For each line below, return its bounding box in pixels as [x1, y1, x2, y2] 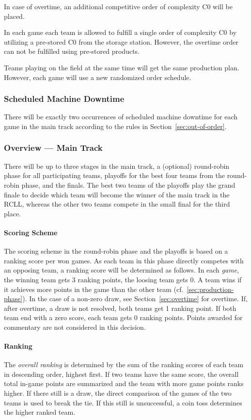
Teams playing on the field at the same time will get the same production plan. [4, 62, 239, 72]
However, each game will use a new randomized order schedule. [4, 72, 191, 82]
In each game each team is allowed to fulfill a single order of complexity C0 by [4, 27, 237, 37]
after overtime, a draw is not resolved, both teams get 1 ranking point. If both [4, 303, 236, 313]
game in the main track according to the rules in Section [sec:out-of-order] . [4, 121, 227, 131]
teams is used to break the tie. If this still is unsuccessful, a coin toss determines [4, 397, 242, 407]
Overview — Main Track [4, 142, 103, 154]
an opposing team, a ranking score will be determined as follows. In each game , [4, 265, 239, 275]
